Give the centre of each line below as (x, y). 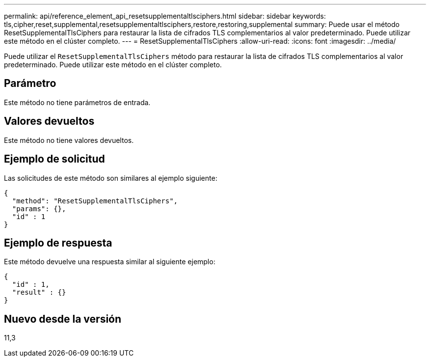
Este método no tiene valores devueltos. (69, 140)
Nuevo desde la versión (63, 319)
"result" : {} (39, 292)
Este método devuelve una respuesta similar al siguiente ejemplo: (110, 262)
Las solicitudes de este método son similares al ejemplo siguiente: (111, 178)
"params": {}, (39, 208)
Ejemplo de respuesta (58, 243)
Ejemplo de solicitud (54, 159)
